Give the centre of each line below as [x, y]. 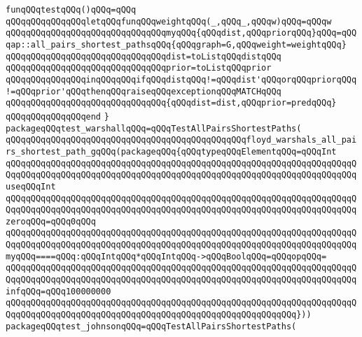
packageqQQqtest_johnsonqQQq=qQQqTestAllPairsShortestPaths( [151, 326]
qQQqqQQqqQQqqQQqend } [57, 116]
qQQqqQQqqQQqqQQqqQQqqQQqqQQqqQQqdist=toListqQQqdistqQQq [144, 56]
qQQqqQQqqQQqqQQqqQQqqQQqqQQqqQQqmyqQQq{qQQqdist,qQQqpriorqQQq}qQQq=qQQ [181, 33]
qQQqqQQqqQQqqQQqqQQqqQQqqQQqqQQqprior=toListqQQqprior [139, 68]
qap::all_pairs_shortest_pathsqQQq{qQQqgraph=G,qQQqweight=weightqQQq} [176, 44]
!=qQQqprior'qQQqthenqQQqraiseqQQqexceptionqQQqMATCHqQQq [144, 91]
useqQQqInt [31, 186]
